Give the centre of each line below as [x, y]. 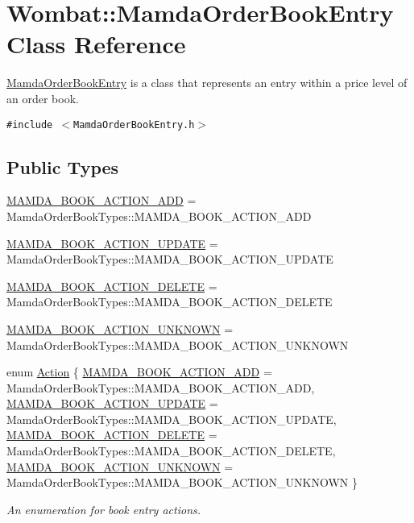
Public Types [63, 166]
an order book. [43, 98]
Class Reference [96, 44]
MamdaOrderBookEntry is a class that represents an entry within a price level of [207, 83]
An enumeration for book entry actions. [104, 509]
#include [30, 125]
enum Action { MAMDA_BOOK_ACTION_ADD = [139, 372]
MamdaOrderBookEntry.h [134, 125]
